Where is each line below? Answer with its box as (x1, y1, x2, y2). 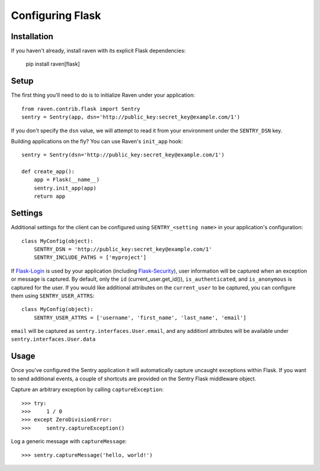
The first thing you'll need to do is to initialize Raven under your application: (11, 92, 195, 99)
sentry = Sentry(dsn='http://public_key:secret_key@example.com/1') (21, 152, 225, 158)
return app (33, 193, 66, 200)
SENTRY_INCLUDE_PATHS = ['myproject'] (33, 254, 147, 261)
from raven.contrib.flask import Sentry (21, 105, 140, 112)
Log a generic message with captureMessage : (11, 438, 127, 445)
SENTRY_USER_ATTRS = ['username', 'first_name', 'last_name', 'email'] (33, 314, 247, 321)
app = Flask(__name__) (33, 177, 100, 183)
